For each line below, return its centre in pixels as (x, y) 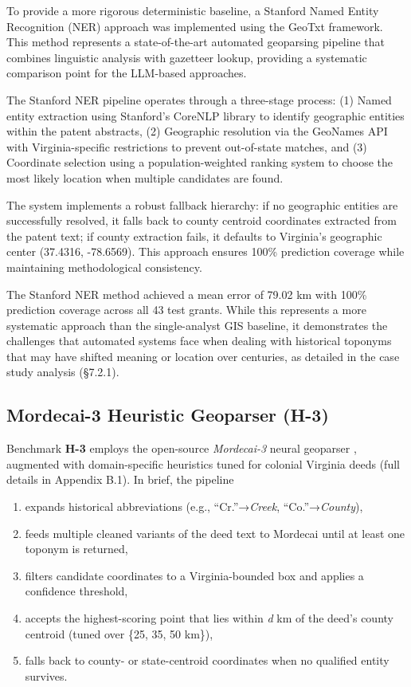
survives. (46, 675)
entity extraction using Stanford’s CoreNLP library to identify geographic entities (205, 115)
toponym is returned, (76, 549)
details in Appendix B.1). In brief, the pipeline (120, 479)
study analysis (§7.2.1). (63, 372)
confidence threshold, (76, 591)
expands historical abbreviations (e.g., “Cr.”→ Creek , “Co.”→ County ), (194, 506)
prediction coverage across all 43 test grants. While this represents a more (186, 310)
